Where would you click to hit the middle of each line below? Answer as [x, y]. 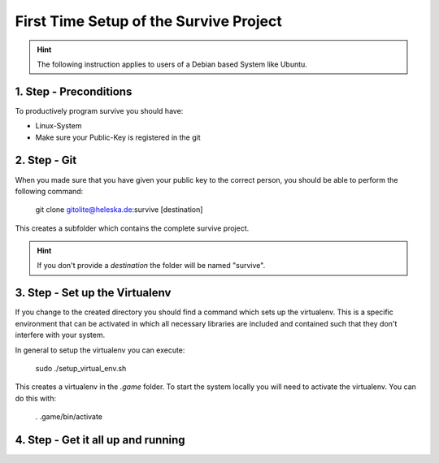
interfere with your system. [60, 335]
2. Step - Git [46, 160]
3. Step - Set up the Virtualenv [93, 293]
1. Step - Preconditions [74, 91]
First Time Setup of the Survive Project [148, 21]
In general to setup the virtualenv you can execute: [100, 350]
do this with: [36, 398]
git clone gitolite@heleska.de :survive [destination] [119, 210]
